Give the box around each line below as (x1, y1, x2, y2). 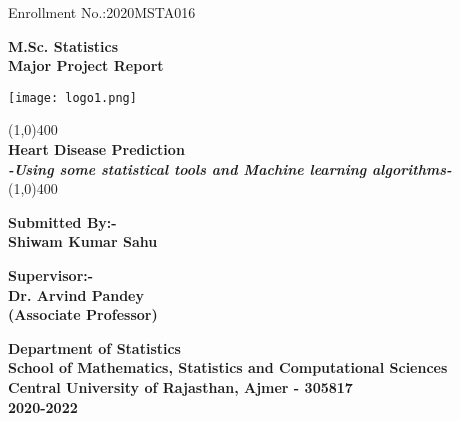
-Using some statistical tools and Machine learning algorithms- (8, 158, 452, 179)
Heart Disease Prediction (8, 139, 185, 160)
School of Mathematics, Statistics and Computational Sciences (8, 357, 448, 378)
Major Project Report (8, 55, 164, 76)
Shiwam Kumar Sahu (8, 231, 158, 252)
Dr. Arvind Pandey (8, 284, 144, 305)
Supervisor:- (8, 265, 94, 285)
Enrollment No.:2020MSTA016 (8, 2, 196, 22)
